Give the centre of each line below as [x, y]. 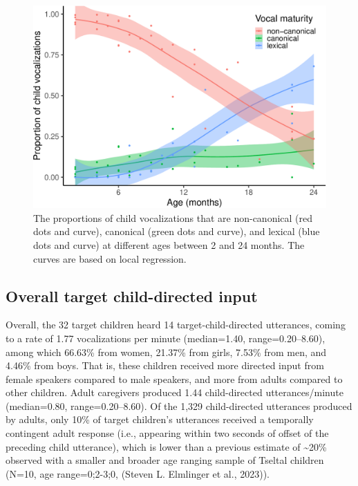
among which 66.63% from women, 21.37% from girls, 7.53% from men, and [166, 352]
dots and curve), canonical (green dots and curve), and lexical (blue [177, 231]
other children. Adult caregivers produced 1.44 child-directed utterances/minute [175, 392]
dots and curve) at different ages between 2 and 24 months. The [169, 244]
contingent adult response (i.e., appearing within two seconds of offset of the [167, 433]
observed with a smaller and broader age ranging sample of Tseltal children [165, 460]
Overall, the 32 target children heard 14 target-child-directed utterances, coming [176, 325]
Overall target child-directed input [132, 296]
